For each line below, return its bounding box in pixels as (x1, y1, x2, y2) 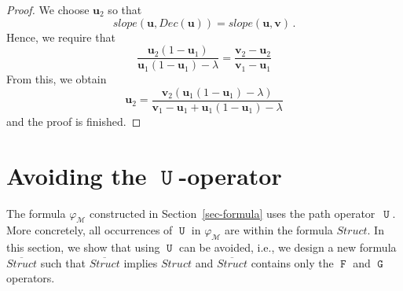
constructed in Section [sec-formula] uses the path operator (90, 204, 376, 221)
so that (108, 2, 142, 17)
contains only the (251, 254, 334, 271)
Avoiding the (6, 159, 147, 191)
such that (40, 254, 86, 271)
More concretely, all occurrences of (6, 222, 173, 238)
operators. (6, 270, 55, 286)
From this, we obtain (6, 71, 107, 87)
